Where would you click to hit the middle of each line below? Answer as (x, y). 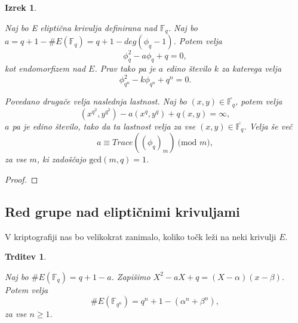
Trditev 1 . (26, 256)
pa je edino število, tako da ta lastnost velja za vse (104, 126)
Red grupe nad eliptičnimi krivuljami (122, 211)
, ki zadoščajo (62, 159)
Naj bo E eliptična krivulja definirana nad (81, 27)
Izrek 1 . (21, 7)
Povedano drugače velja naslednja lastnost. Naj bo (96, 101)
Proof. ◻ (21, 179)
